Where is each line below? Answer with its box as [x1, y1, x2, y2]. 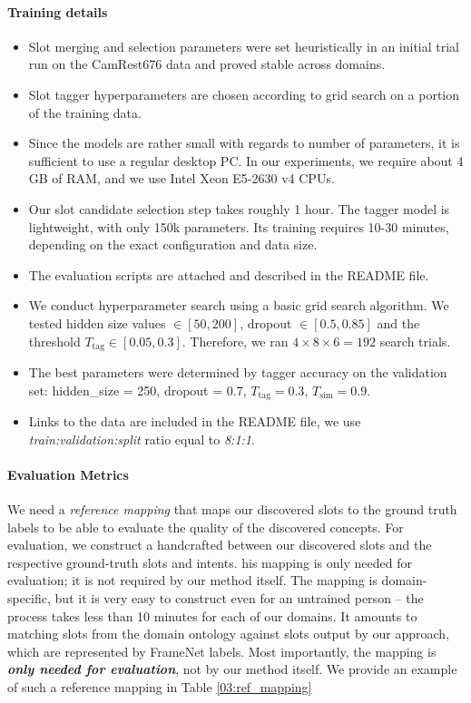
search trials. [379, 331, 451, 350]
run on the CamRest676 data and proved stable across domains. [28, 54, 386, 73]
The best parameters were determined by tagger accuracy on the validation [28, 362, 447, 381]
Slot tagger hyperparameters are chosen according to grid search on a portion [28, 84, 460, 103]
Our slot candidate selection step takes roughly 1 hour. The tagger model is [28, 199, 450, 218]
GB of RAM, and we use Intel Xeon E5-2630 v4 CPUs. [28, 169, 335, 188]
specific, [7, 588, 51, 607]
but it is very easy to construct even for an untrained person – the [54, 588, 424, 607]
